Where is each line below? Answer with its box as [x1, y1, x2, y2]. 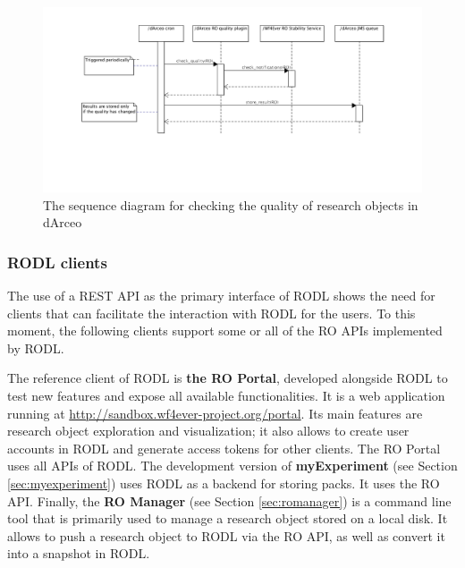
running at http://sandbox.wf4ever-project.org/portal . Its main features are [7, 403, 423, 422]
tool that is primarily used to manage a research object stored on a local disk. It [7, 509, 448, 528]
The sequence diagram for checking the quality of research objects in [43, 195, 418, 214]
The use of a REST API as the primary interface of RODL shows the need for [7, 286, 435, 305]
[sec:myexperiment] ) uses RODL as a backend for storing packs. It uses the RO [7, 473, 440, 492]
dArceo [43, 213, 82, 232]
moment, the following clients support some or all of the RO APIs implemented [7, 321, 443, 340]
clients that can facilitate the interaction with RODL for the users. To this [7, 303, 416, 322]
